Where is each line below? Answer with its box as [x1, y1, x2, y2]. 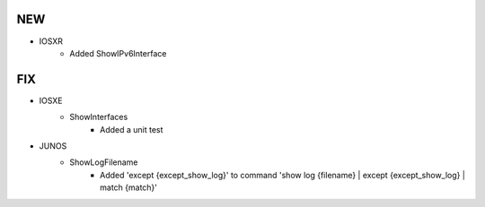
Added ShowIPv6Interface [69, 47, 167, 58]
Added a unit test [100, 124, 163, 134]
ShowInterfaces [69, 112, 128, 123]
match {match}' [100, 182, 157, 193]
